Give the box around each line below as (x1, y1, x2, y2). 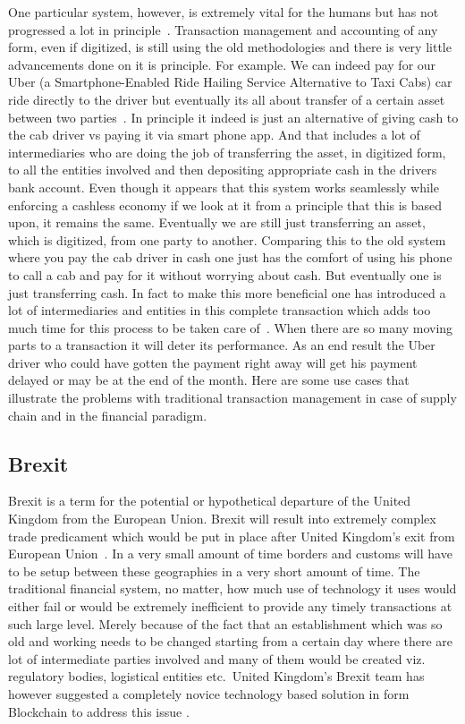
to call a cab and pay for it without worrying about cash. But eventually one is (8, 265, 442, 284)
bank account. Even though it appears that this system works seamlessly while (8, 177, 439, 196)
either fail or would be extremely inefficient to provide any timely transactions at (8, 597, 452, 616)
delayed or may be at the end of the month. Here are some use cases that (8, 371, 410, 389)
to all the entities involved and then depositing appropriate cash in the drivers (8, 160, 437, 179)
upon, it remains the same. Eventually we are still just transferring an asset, (8, 213, 426, 232)
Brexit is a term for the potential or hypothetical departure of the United (8, 491, 411, 510)
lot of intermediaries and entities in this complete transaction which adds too (8, 301, 431, 319)
